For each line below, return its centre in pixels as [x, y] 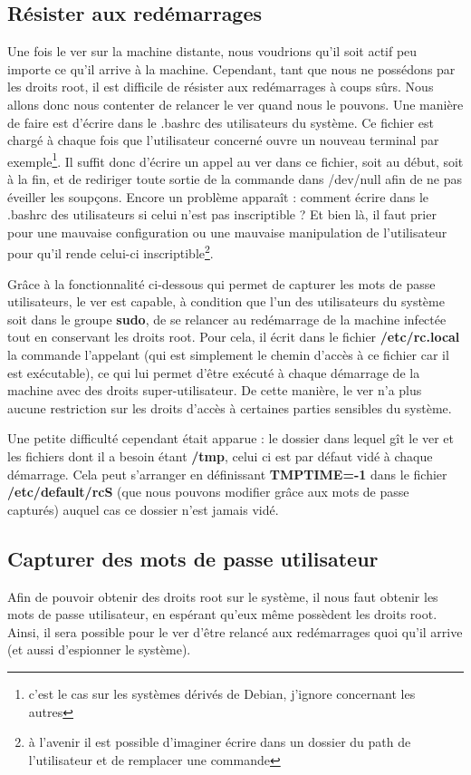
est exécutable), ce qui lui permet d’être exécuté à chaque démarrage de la [214, 372]
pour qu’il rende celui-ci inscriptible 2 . [111, 252]
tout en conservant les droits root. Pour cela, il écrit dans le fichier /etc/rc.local [234, 337]
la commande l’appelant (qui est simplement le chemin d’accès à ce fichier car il [228, 355]
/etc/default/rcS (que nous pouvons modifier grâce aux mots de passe [208, 492]
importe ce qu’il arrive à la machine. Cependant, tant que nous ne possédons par [231, 68]
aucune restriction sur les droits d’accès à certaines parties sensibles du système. [230, 407]
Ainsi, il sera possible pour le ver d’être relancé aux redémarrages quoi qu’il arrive [235, 631]
